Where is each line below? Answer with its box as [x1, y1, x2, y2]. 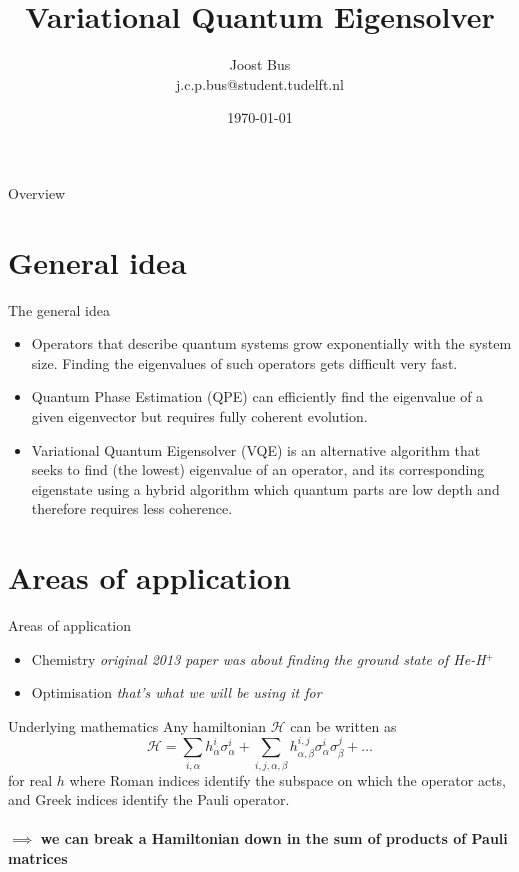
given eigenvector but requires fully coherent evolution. [31, 406, 368, 426]
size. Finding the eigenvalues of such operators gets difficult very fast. [31, 352, 458, 373]
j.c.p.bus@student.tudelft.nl [176, 73, 344, 94]
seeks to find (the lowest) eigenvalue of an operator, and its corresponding [31, 459, 485, 480]
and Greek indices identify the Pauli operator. [8, 789, 290, 810]
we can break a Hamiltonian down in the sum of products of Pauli [40, 828, 508, 849]
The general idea [8, 299, 110, 320]
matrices [8, 847, 68, 868]
